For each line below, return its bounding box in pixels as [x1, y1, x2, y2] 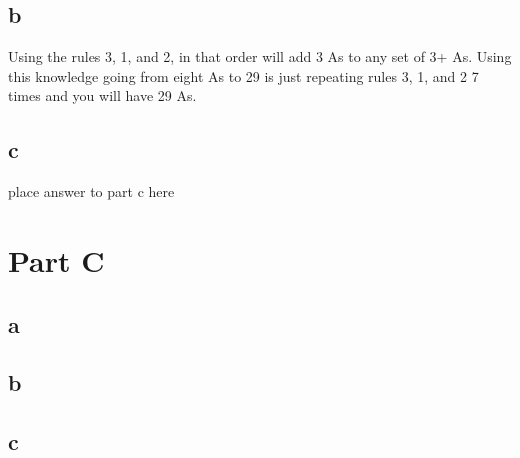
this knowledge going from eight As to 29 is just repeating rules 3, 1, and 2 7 [8, 65, 479, 86]
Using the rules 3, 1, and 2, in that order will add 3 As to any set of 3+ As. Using [8, 46, 512, 67]
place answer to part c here [8, 181, 175, 202]
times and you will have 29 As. [8, 85, 197, 106]
